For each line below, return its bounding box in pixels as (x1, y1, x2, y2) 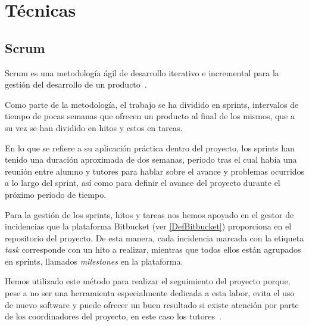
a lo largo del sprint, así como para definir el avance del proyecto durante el (5, 176, 280, 189)
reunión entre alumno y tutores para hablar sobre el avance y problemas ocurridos (5, 164, 305, 177)
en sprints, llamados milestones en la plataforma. (5, 254, 183, 267)
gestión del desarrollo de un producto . (5, 78, 147, 91)
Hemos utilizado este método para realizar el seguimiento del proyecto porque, (5, 275, 291, 287)
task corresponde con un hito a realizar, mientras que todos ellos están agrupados (5, 243, 301, 256)
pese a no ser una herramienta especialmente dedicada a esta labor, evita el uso (5, 287, 295, 299)
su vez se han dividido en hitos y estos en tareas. (5, 121, 183, 133)
